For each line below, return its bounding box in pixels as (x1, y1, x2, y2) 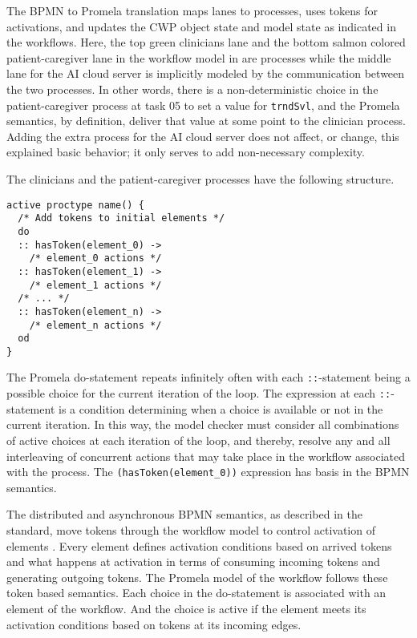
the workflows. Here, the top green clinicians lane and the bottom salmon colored (6, 34, 406, 50)
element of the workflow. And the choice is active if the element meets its (6, 600, 366, 616)
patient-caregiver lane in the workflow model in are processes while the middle (6, 49, 391, 66)
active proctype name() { (6, 199, 144, 211)
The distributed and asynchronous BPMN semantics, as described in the (6, 506, 362, 523)
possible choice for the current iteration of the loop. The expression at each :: (6, 385, 391, 402)
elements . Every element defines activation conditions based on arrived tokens (6, 537, 392, 554)
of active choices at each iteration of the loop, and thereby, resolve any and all (6, 431, 391, 448)
